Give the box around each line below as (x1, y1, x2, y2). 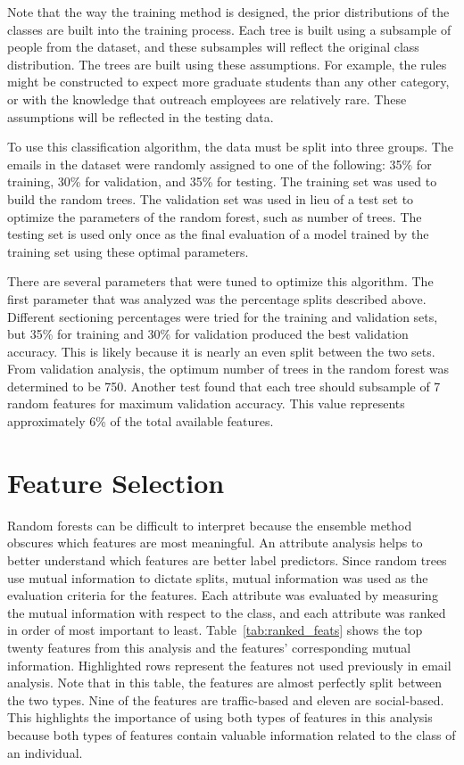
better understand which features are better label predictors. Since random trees (7, 550, 447, 569)
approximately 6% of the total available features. (7, 412, 274, 431)
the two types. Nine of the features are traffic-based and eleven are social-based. (7, 690, 444, 709)
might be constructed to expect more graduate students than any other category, (7, 72, 450, 91)
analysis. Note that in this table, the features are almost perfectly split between (7, 673, 443, 692)
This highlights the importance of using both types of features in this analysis (7, 708, 433, 727)
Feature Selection (7, 464, 225, 500)
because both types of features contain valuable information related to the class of (7, 725, 456, 744)
